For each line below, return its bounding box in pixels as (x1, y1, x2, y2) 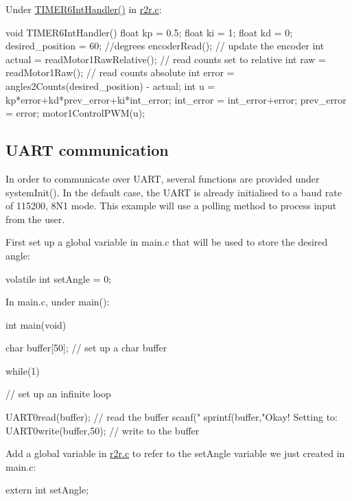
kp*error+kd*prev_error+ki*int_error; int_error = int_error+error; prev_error (5, 92, 347, 106)
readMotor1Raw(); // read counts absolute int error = (5, 65, 235, 80)
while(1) (5, 363, 40, 377)
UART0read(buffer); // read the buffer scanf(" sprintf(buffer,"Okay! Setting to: (5, 410, 338, 424)
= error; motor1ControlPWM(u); (5, 106, 145, 120)
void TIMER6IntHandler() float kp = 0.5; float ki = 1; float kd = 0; (5, 25, 293, 39)
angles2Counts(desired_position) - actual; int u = (5, 78, 215, 93)
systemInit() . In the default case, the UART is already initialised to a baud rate (5, 185, 342, 199)
